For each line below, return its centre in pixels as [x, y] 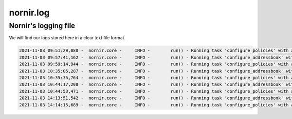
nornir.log [29, 13]
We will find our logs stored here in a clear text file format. [67, 38]
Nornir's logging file [42, 26]
